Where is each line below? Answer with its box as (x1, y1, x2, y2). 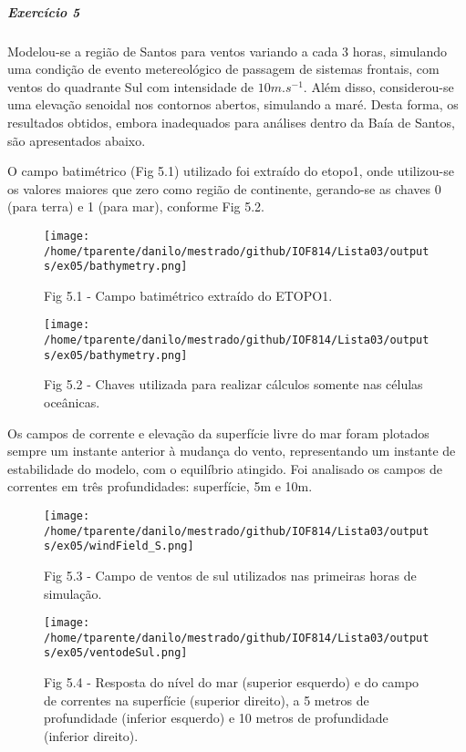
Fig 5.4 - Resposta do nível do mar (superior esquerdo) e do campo (44, 673, 419, 692)
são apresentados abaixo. (7, 130, 146, 149)
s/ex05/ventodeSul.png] (44, 646, 188, 660)
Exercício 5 (7, 2, 80, 21)
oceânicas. (44, 393, 100, 412)
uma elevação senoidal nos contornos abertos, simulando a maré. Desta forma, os (7, 95, 459, 114)
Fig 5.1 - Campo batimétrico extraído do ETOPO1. (44, 285, 333, 304)
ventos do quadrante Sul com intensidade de (7, 77, 254, 96)
